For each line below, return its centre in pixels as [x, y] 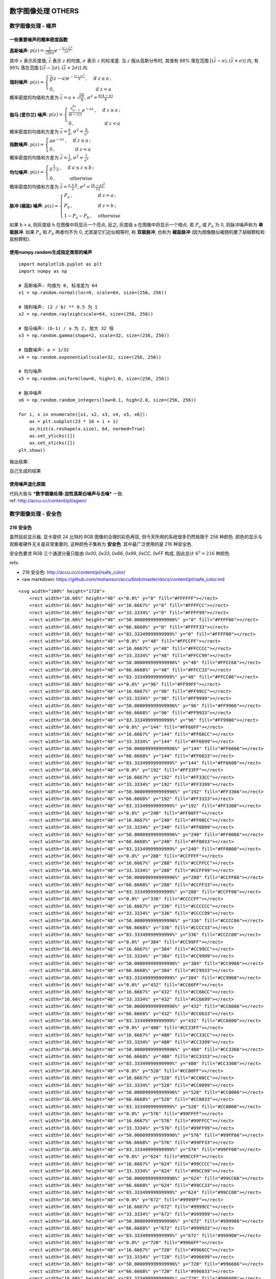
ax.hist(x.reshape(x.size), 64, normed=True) [87, 429]
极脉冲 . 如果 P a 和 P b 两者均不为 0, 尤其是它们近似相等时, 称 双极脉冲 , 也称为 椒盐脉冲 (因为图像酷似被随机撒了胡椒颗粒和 [137, 233]
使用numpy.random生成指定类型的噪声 [51, 252]
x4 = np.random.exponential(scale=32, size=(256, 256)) [90, 357]
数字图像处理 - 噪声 [33, 26]
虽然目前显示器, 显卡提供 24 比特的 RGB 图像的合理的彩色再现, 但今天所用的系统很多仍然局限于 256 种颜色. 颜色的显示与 [136, 537]
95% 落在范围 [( [26, 68]
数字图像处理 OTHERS [44, 11]
